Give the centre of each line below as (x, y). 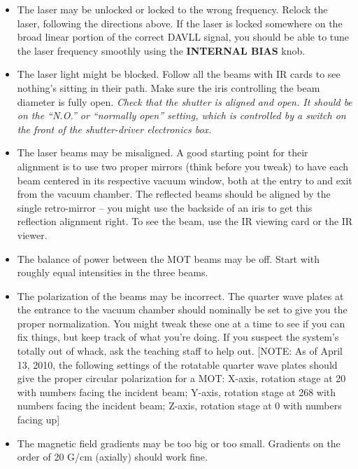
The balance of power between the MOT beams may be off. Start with (168, 258)
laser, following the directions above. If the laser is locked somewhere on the (180, 23)
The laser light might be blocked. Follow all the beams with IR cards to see (179, 74)
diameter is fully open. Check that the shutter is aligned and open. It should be (185, 101)
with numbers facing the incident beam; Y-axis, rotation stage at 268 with (177, 392)
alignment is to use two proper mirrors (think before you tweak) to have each (183, 166)
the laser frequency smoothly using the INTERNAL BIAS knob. (161, 50)
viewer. (32, 234)
